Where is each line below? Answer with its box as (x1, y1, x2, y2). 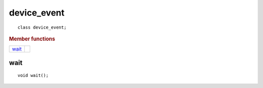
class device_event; (18, 24, 67, 30)
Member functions (9, 35, 56, 42)
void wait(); (18, 73, 49, 78)
